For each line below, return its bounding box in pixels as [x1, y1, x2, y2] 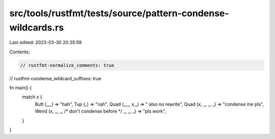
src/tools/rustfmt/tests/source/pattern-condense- [9, 8, 229, 19]
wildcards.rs [9, 22, 64, 33]
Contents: [9, 49, 30, 55]
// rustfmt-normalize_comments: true [20, 62, 115, 68]
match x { [22, 94, 43, 100]
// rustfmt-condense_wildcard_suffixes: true [9, 75, 101, 81]
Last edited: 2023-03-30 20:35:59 [9, 40, 82, 46]
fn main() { [9, 85, 32, 91]
